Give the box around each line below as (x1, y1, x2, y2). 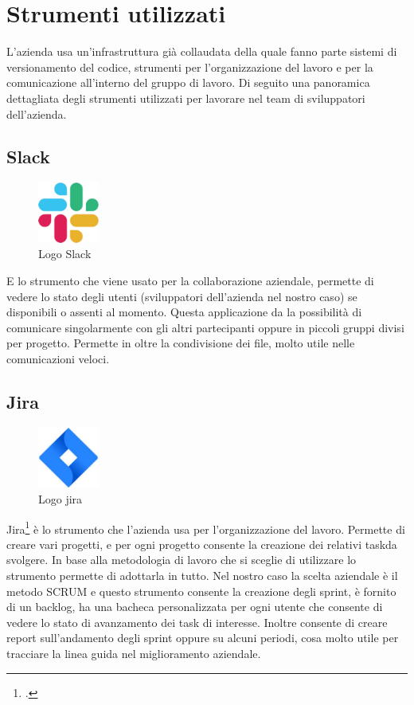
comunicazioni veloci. (6, 351, 110, 367)
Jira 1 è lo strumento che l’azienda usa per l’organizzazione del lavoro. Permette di (6, 518, 405, 537)
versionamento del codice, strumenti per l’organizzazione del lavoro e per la (6, 58, 373, 75)
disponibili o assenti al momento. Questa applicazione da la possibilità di (6, 304, 362, 320)
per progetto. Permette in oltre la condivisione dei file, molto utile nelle (6, 335, 355, 351)
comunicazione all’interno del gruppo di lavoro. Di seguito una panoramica (6, 74, 370, 91)
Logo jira (38, 491, 83, 507)
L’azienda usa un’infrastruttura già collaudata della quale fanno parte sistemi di (6, 43, 397, 60)
